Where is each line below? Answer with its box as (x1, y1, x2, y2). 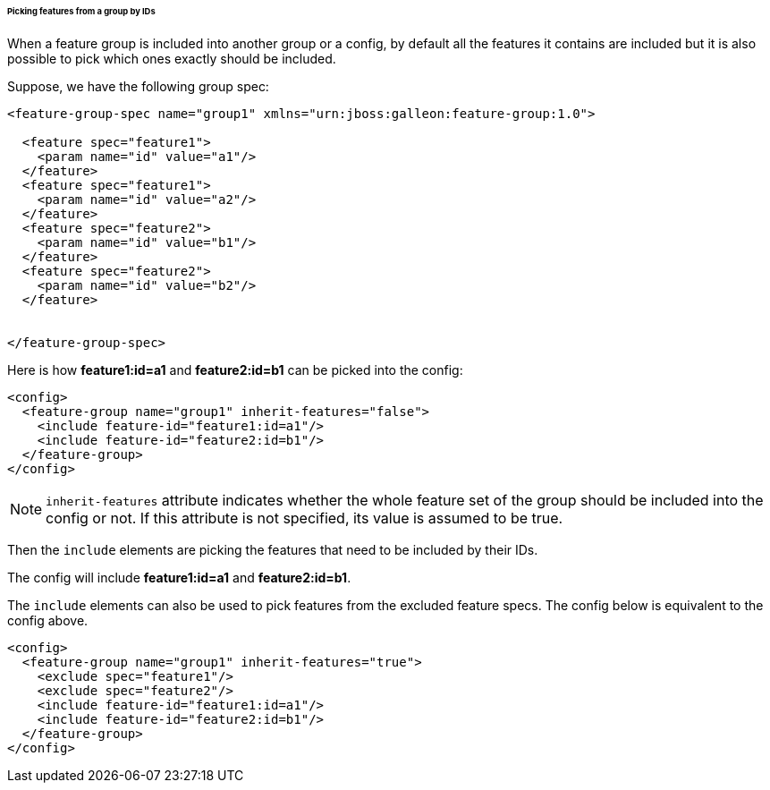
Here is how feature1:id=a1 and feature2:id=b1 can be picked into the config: (7, 361, 463, 378)
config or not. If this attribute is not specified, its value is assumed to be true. (46, 508, 563, 527)
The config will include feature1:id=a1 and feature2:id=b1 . (7, 569, 351, 585)
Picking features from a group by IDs (7, 6, 156, 16)
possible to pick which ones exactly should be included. (7, 50, 336, 66)
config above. (7, 612, 89, 628)
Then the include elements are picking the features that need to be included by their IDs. (7, 541, 538, 557)
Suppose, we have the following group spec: (7, 78, 269, 94)
